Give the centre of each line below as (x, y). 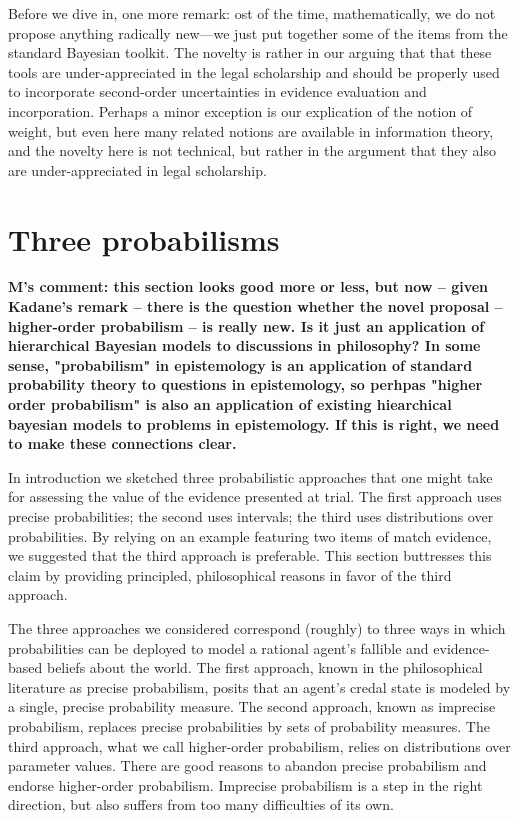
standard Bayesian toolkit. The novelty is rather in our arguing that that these (250, 52)
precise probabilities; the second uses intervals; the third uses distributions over (251, 516)
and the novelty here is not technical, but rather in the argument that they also (252, 150)
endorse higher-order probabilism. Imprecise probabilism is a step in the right (245, 784)
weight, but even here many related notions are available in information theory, (251, 130)
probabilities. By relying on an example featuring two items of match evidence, (250, 535)
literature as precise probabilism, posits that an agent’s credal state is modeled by (259, 686)
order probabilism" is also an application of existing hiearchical (230, 404)
